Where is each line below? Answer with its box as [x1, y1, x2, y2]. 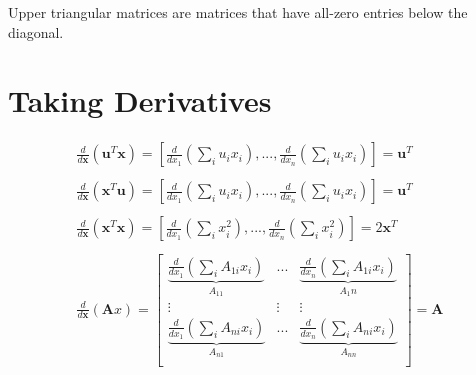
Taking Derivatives [8, 80, 272, 121]
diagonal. [8, 21, 64, 42]
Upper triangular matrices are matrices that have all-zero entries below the [8, 2, 468, 22]
